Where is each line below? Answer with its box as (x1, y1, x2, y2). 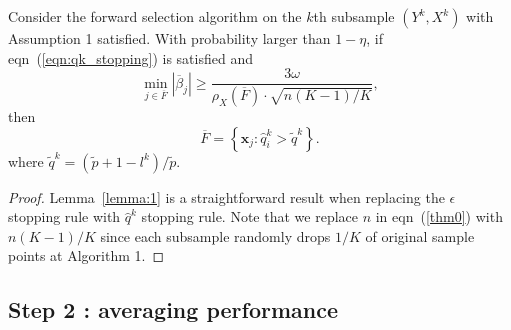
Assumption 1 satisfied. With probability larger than (8, 28, 331, 48)
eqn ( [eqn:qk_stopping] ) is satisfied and (8, 47, 253, 68)
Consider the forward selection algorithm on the (8, 6, 302, 26)
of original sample (365, 225, 475, 246)
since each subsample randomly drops (100, 225, 331, 246)
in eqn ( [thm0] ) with (375, 206, 503, 227)
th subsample (313, 6, 395, 26)
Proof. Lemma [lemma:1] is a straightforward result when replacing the (8, 186, 445, 207)
